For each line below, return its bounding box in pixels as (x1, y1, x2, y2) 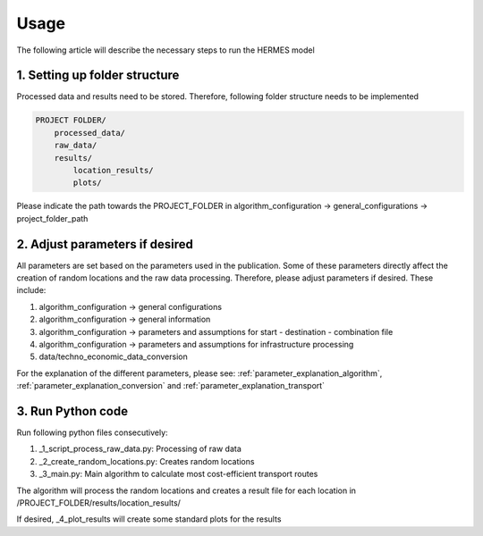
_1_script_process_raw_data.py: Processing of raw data (38, 443, 241, 455)
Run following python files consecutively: (16, 427, 169, 438)
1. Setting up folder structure (16, 68, 180, 83)
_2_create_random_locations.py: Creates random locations (38, 456, 255, 466)
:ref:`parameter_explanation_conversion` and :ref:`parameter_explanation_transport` (16, 381, 326, 391)
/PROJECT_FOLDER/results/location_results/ (16, 498, 181, 508)
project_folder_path (16, 213, 89, 223)
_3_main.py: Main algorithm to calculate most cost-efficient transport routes (38, 469, 318, 480)
